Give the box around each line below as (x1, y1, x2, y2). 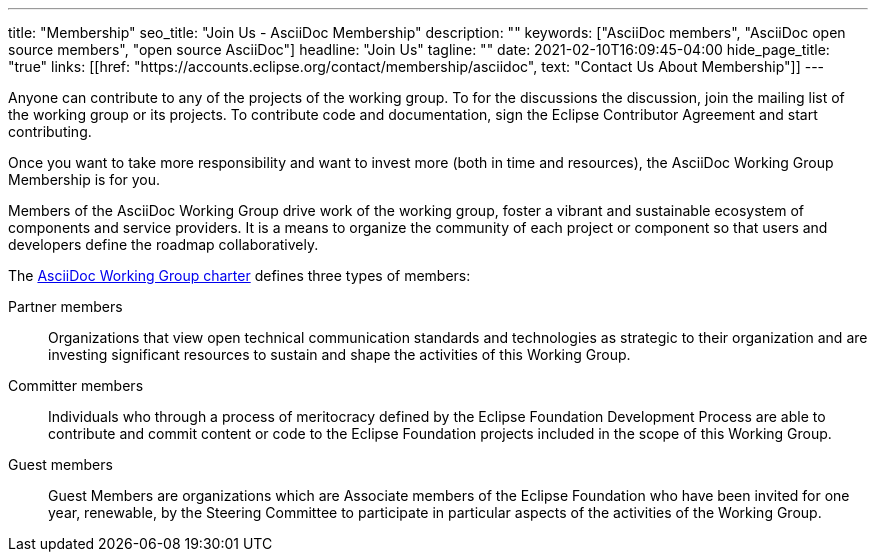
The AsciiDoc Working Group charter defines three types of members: (8, 267, 471, 284)
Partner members (8, 298, 123, 315)
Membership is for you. (8, 171, 161, 188)
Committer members (8, 377, 144, 394)
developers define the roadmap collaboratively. (8, 236, 319, 253)
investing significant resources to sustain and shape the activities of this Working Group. (48, 346, 631, 363)
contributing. (8, 123, 92, 140)
